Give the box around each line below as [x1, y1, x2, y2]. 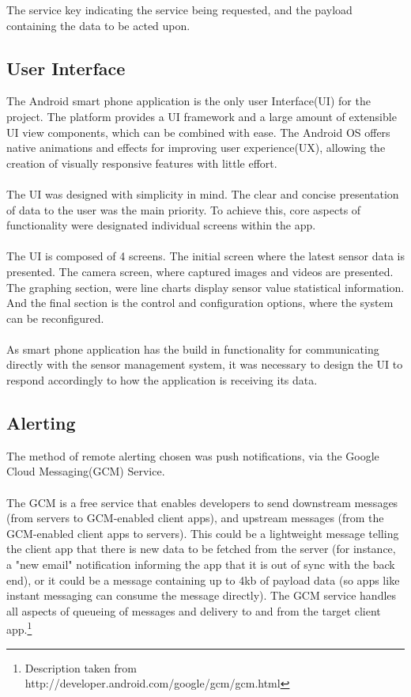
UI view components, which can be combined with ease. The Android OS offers [6, 123, 390, 140]
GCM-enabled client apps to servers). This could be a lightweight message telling [6, 525, 399, 541]
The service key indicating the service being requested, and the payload [6, 2, 353, 17]
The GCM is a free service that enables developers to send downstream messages [6, 494, 398, 510]
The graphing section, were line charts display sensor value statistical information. [6, 278, 405, 295]
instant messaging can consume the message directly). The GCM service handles [6, 587, 397, 604]
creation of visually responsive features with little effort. [6, 154, 277, 171]
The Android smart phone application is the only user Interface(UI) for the [6, 93, 371, 109]
